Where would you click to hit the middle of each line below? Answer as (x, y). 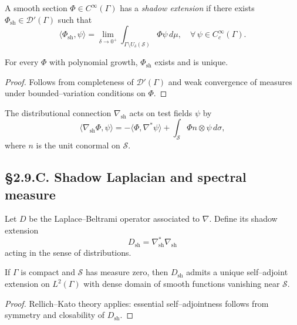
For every (22, 62)
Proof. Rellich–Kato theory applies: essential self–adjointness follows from (137, 303)
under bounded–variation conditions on (75, 93)
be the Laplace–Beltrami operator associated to (114, 219)
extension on (27, 284)
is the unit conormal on (78, 145)
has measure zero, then (127, 272)
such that (75, 19)
